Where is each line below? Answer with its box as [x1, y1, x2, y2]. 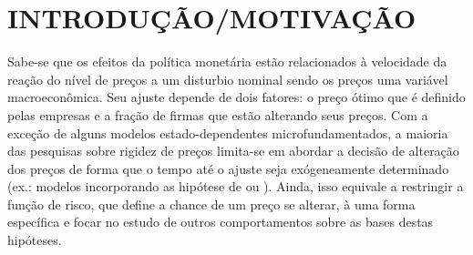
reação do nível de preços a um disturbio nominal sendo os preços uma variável [7, 69, 448, 88]
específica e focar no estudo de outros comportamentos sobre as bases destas [7, 212, 434, 231]
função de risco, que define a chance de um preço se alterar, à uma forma [7, 194, 416, 213]
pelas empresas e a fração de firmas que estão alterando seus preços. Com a [7, 105, 428, 124]
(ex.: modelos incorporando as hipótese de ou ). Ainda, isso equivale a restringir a [7, 177, 464, 196]
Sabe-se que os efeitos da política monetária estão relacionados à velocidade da [7, 52, 447, 71]
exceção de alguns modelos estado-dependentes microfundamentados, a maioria [7, 123, 448, 142]
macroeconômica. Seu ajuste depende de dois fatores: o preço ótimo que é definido [7, 87, 466, 107]
